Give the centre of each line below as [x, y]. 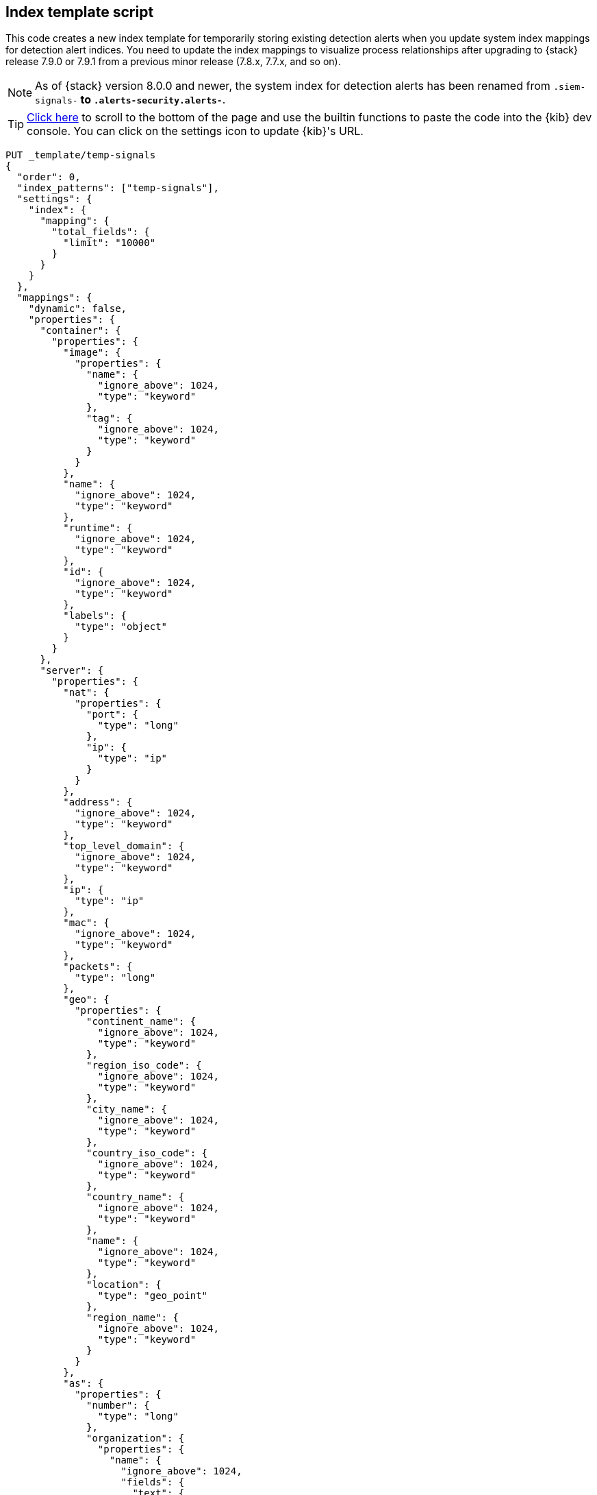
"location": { [124, 1285]
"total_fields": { [101, 232]
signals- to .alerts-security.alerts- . [130, 100]
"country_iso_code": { [147, 1153]
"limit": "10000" [110, 243]
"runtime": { [98, 528]
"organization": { [136, 1438]
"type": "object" [121, 627]
